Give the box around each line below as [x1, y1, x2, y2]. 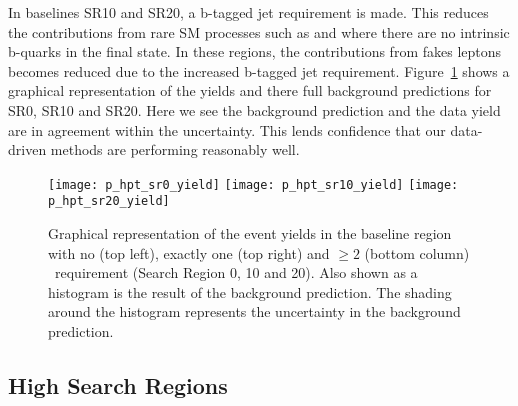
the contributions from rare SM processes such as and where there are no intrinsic [8, 21, 510, 42]
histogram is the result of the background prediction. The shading [48, 281, 452, 302]
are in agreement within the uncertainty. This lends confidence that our [8, 119, 446, 140]
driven [8, 139, 47, 160]
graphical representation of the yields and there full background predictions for [8, 80, 492, 101]
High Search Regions [8, 370, 228, 401]
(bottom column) [364, 242, 470, 263]
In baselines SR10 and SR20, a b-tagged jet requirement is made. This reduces [8, 2, 489, 22]
